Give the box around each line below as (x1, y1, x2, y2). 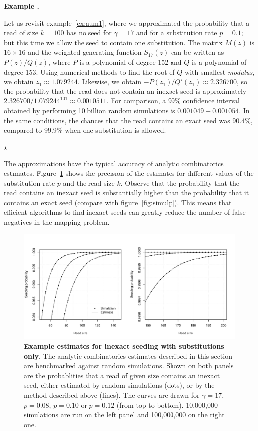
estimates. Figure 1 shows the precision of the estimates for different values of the (4, 168, 254, 178)
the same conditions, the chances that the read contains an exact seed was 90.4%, (4, 115, 253, 125)
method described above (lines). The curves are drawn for (24, 390, 200, 400)
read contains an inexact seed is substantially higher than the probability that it (4, 187, 249, 198)
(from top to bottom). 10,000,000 (116, 399, 218, 410)
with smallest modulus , (185, 66, 255, 77)
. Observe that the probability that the (120, 177, 239, 188)
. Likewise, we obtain (77, 76, 142, 86)
